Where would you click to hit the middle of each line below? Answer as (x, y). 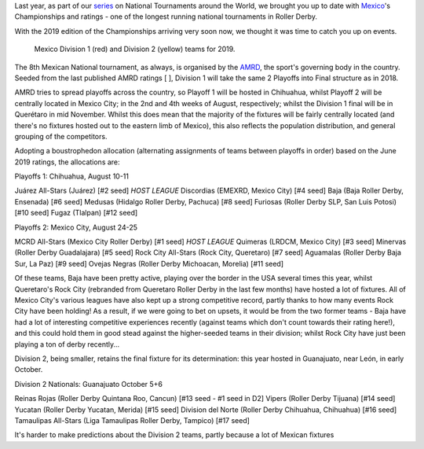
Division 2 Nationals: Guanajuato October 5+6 (89, 384)
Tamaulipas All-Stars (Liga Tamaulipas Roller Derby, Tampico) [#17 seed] (132, 420)
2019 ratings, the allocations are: (68, 162)
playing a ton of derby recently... (67, 344)
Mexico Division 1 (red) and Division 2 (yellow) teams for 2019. (135, 49)
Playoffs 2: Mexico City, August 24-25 (76, 227)
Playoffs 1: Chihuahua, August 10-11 (72, 176)
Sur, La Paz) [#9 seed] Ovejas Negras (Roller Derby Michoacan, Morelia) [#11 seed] (149, 263)
